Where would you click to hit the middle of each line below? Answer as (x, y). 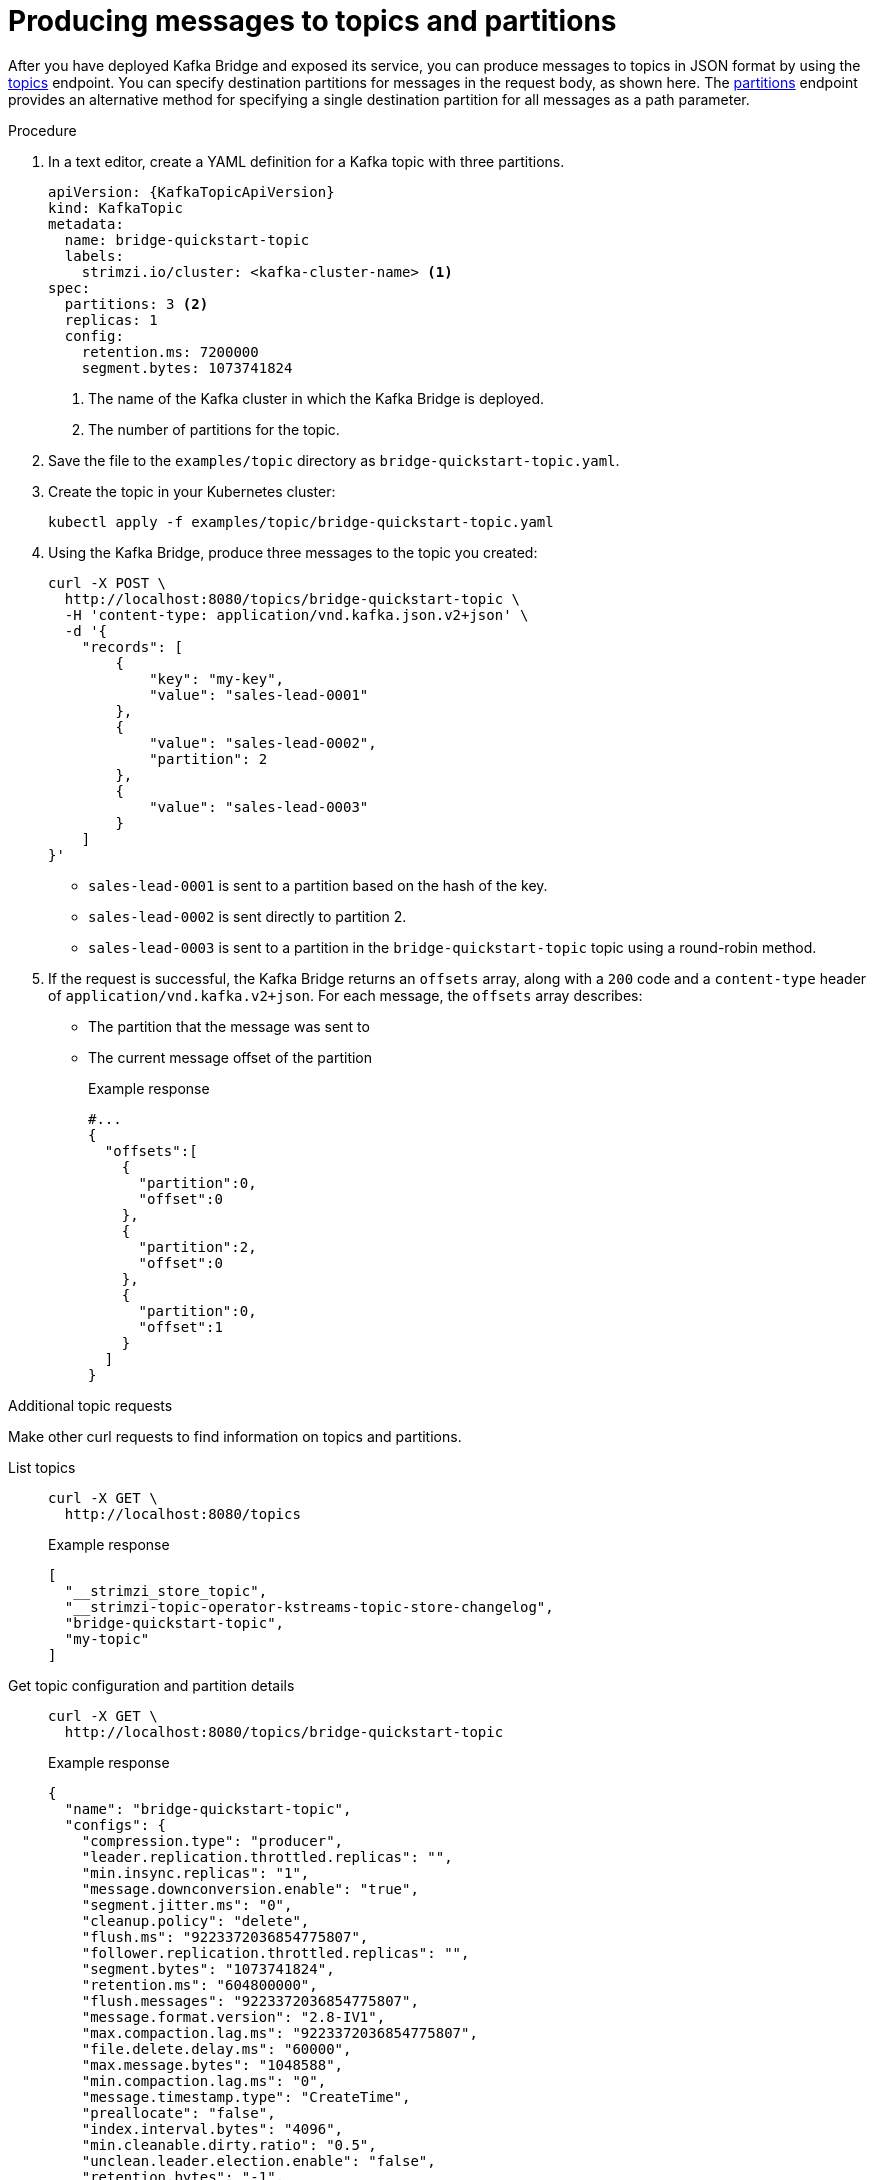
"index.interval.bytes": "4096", (212, 2128)
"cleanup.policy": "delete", (195, 1920)
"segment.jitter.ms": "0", (187, 1904)
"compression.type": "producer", (212, 1840)
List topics (42, 1467)
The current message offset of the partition (230, 1057)
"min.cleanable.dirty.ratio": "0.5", (229, 2144)
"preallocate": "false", (178, 2112)
